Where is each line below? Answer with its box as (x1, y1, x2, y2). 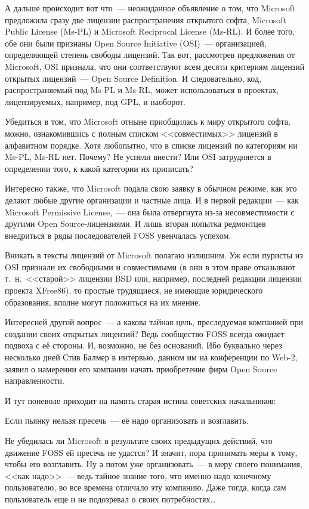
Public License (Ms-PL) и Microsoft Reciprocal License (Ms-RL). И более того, (5, 25, 295, 38)
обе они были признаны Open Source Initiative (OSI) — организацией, (5, 36, 267, 49)
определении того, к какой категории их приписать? (5, 162, 193, 174)
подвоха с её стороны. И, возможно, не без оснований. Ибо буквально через (5, 339, 282, 351)
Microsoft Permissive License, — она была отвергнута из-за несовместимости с (5, 205, 295, 218)
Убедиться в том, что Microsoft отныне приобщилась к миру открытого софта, (5, 115, 291, 128)
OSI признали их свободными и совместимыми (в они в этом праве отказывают (5, 260, 296, 273)
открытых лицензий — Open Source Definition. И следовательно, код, (5, 72, 261, 84)
